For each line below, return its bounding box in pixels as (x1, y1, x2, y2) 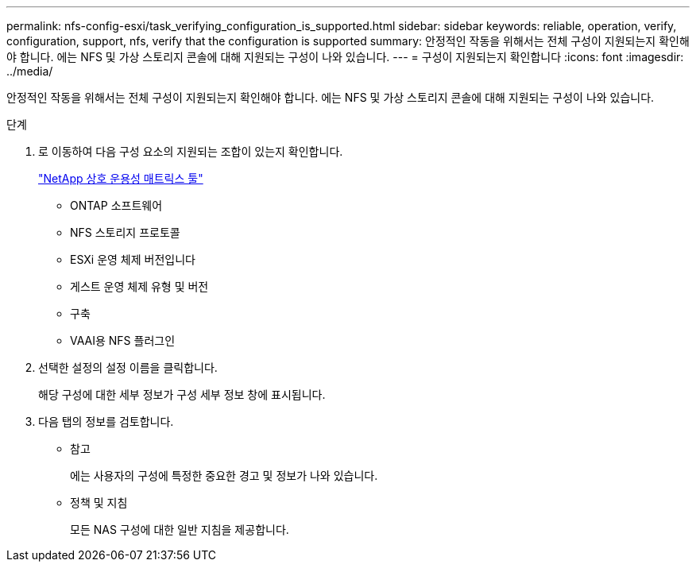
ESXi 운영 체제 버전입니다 (70, 253, 195, 266)
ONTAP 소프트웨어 (70, 199, 163, 212)
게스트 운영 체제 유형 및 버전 (70, 280, 209, 293)
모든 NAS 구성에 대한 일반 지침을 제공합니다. (70, 523, 289, 536)
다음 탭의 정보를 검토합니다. (38, 415, 174, 428)
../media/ (6, 64, 53, 78)
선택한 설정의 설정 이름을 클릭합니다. (38, 361, 218, 374)
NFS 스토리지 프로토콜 (70, 226, 180, 239)
